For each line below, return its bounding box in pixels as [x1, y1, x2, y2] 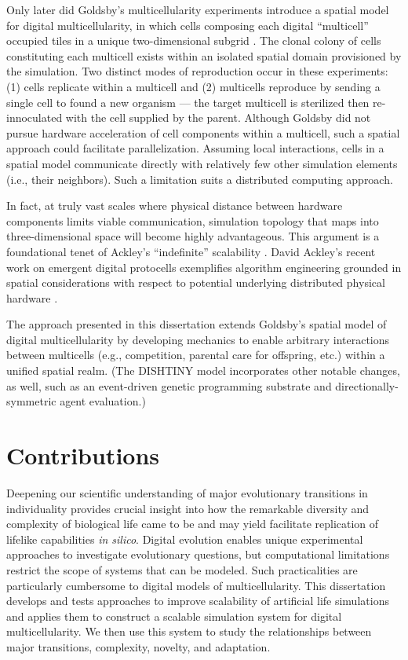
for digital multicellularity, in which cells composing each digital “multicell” [6, 16, 369, 33]
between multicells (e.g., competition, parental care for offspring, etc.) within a [6, 346, 385, 363]
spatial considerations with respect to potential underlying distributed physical [6, 274, 385, 291]
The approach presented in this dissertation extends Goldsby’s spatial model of [6, 316, 387, 332]
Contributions [6, 439, 160, 471]
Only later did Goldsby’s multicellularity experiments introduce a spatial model [6, 2, 389, 17]
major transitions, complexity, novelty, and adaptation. [6, 638, 271, 654]
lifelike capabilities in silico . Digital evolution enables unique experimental [6, 530, 363, 547]
